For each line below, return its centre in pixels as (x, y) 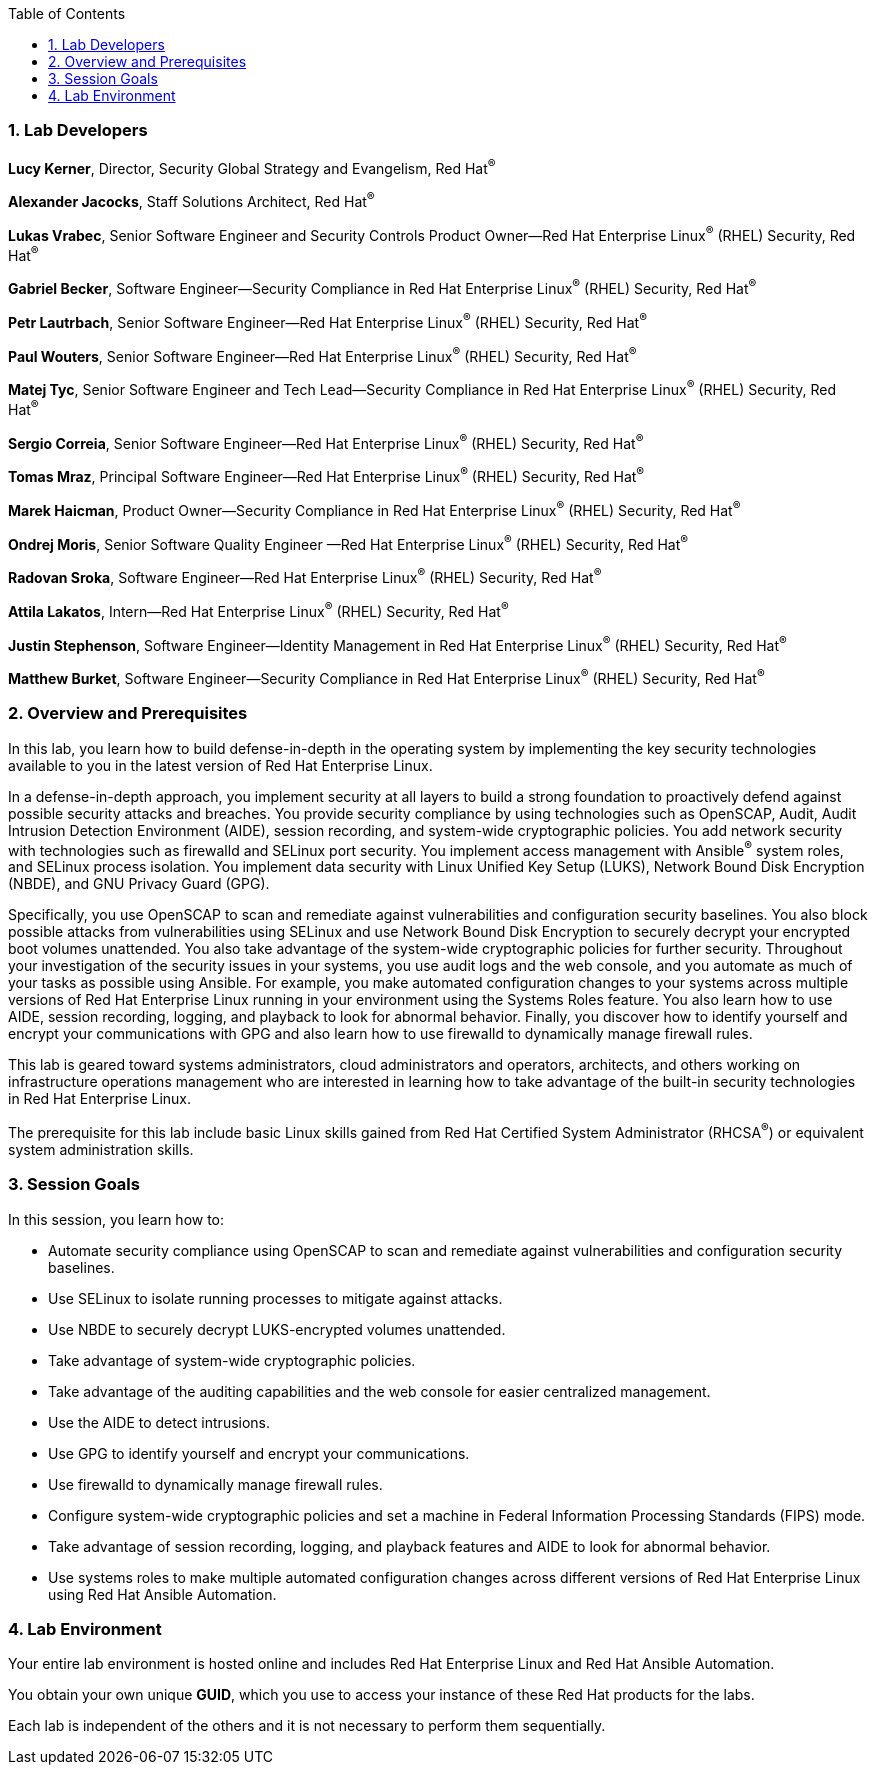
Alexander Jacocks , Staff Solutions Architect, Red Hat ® (191, 200)
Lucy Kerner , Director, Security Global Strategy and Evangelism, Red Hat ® (252, 166)
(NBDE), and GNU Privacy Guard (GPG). (139, 884)
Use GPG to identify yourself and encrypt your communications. (259, 1453)
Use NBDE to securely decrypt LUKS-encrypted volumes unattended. (277, 1329)
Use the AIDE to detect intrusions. (159, 1422)
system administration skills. (101, 1149)
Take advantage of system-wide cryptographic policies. (232, 1360)
